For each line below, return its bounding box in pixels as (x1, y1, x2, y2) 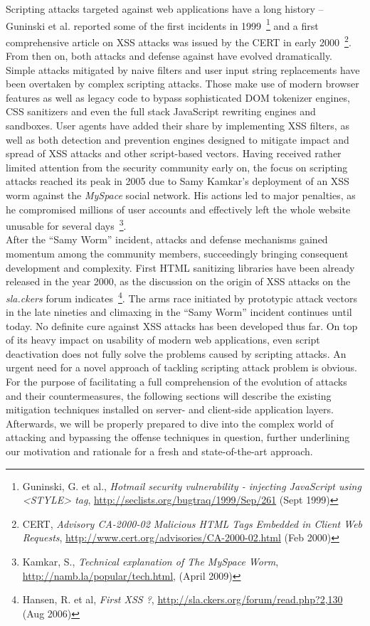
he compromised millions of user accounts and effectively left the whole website (6, 201, 351, 216)
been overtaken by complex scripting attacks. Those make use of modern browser (6, 76, 359, 91)
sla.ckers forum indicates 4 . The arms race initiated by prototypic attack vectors (6, 288, 357, 305)
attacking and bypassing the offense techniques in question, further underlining (6, 430, 350, 445)
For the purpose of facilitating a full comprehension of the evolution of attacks (6, 374, 347, 389)
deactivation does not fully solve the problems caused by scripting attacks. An (6, 346, 347, 361)
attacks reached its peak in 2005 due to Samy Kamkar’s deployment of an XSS (6, 174, 349, 189)
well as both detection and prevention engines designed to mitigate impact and (6, 132, 349, 147)
